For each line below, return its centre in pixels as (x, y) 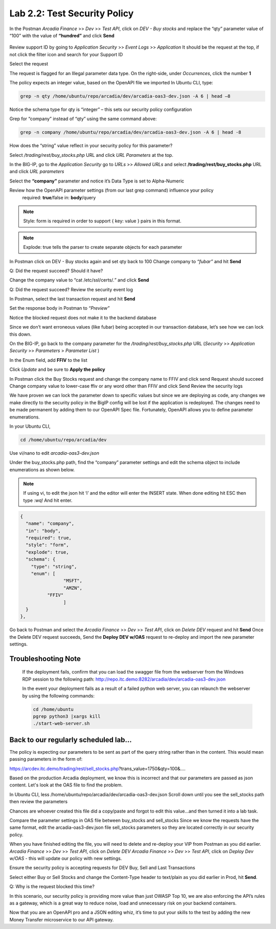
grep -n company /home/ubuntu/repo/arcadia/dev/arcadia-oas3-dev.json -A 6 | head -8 (131, 132)
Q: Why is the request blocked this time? (52, 887)
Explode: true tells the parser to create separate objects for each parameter (103, 247)
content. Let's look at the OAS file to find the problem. (66, 785)
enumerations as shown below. (42, 470)
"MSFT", (73, 581)
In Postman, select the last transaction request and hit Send (72, 299)
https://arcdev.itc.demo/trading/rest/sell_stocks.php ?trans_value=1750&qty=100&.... (98, 769)
